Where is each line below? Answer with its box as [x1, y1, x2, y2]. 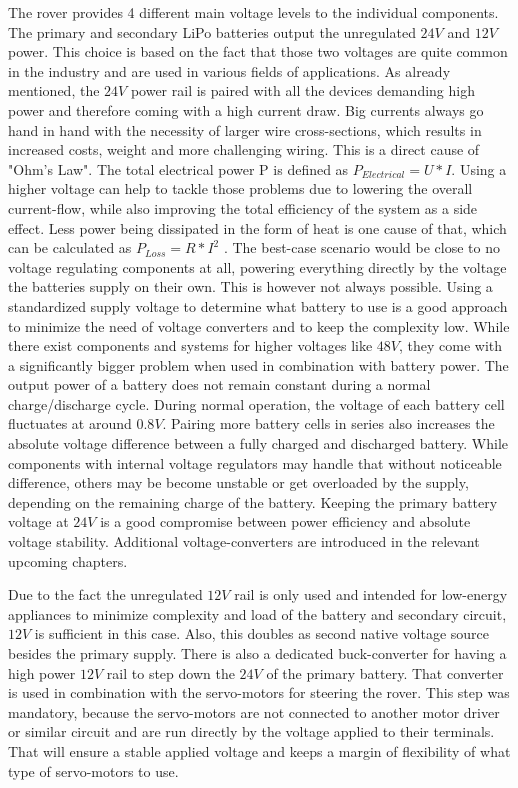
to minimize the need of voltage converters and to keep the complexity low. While [8, 315, 510, 336]
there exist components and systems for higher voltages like [8, 335, 373, 356]
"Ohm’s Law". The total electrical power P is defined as [8, 158, 349, 179]
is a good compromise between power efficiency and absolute [100, 511, 471, 532]
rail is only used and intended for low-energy [234, 584, 508, 605]
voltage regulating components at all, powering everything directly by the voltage [8, 256, 507, 277]
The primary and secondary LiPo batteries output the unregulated [8, 21, 416, 42]
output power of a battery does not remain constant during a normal [8, 374, 431, 395]
